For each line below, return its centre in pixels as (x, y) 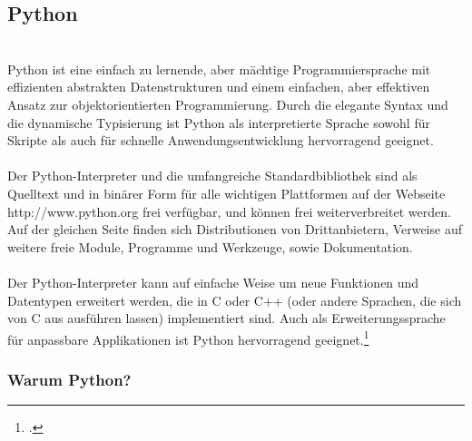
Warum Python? (69, 379)
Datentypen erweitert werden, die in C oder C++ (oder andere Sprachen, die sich (235, 300)
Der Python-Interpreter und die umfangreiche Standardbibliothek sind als (212, 176)
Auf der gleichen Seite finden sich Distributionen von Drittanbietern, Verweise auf (235, 229)
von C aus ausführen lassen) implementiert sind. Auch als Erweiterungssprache (226, 318)
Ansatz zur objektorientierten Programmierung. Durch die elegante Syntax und (228, 104)
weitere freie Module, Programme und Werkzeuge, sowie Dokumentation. (210, 246)
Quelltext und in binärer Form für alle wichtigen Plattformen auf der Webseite (226, 193)
